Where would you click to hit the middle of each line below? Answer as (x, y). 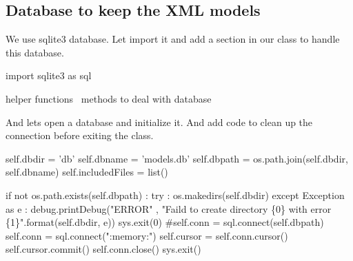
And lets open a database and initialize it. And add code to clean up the (159, 122)
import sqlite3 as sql (49, 75)
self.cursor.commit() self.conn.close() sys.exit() (103, 249)
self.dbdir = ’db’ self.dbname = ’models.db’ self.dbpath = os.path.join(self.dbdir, (177, 158)
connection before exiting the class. (80, 135)
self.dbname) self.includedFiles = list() (87, 172)
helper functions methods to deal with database (109, 98)
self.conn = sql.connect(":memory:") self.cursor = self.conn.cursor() (147, 235)
